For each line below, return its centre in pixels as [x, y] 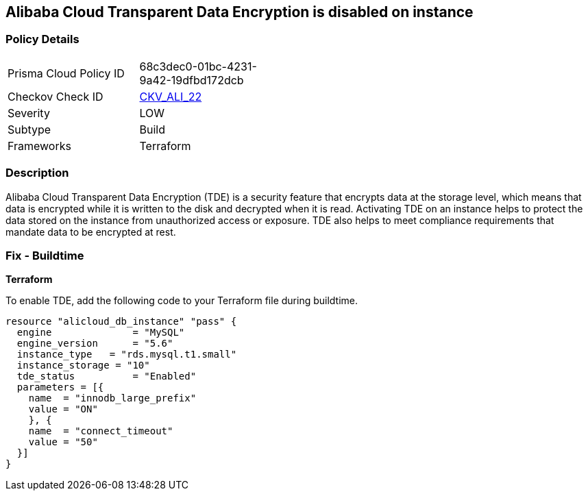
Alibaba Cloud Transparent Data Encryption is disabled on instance [240, 12]
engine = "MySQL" [101, 333]
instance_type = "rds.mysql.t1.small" [127, 355]
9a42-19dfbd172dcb [192, 80]
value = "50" [63, 442]
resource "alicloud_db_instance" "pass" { [121, 322]
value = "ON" [63, 409]
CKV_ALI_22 [171, 96]
